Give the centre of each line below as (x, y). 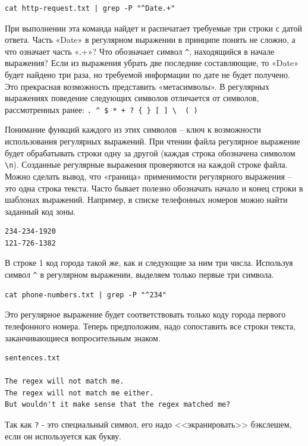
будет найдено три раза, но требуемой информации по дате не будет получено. (147, 75)
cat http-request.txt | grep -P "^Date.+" (90, 8)
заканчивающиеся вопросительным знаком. (83, 337)
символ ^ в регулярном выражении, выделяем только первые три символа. (139, 274)
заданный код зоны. (40, 211)
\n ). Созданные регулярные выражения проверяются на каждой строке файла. (146, 164)
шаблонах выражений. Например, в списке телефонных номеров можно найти (146, 200)
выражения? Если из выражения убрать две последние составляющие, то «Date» (152, 63)
